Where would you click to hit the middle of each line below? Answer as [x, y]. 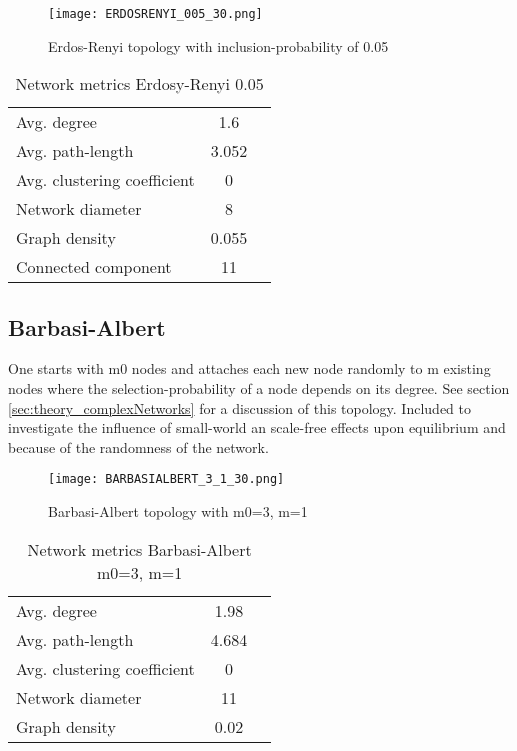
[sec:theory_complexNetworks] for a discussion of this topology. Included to [239, 407]
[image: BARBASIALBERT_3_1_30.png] [166, 479]
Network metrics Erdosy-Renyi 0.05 [139, 84]
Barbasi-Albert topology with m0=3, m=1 [178, 511]
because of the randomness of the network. [138, 446]
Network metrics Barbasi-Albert [139, 549]
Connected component [94, 267]
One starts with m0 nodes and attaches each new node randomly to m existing [249, 368]
